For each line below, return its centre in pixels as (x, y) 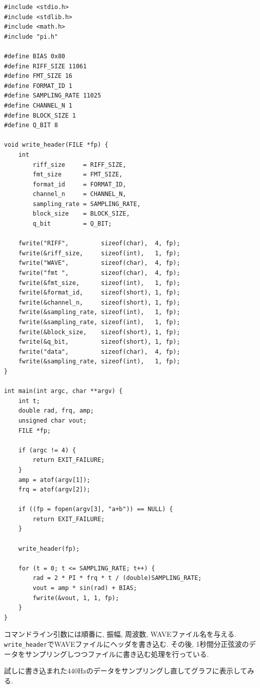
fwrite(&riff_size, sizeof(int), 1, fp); (99, 253)
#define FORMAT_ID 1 (38, 86)
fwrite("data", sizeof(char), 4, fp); (99, 352)
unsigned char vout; (52, 420)
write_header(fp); (49, 549)
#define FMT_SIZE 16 (38, 76)
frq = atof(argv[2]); (54, 490)
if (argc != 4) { (47, 450)
